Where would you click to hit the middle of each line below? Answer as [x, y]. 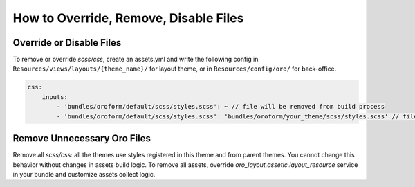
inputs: [55, 97]
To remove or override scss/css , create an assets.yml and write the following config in [136, 60]
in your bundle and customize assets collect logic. [84, 174]
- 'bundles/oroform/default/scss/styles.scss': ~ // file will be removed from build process [221, 107]
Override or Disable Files [67, 43]
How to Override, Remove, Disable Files [128, 18]
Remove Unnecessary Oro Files [82, 139]
